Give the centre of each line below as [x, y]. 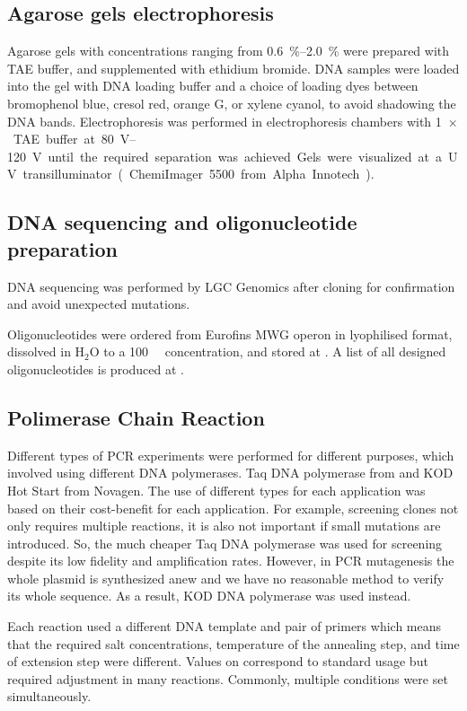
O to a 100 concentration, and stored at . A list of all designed [268, 351]
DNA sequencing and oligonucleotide [182, 222]
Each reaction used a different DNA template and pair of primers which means [225, 626]
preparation [62, 248]
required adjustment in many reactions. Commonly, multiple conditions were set [228, 678]
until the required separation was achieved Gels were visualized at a [245, 156]
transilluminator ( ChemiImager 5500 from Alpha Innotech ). [198, 174]
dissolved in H [46, 351]
